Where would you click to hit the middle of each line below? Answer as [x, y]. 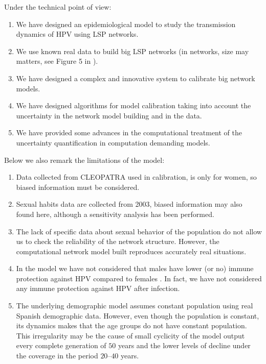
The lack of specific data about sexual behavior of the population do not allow [139, 231]
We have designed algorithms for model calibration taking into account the [134, 105]
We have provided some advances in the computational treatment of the [129, 132]
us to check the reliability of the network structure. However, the [118, 241]
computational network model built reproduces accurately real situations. [131, 251]
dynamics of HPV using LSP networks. [77, 34]
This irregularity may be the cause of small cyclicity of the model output [130, 335]
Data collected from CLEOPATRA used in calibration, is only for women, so [136, 177]
